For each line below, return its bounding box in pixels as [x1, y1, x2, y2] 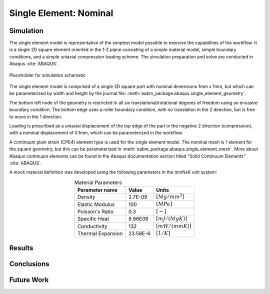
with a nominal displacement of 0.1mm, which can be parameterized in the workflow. [9, 130, 183, 136]
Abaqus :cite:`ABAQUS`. [9, 60, 59, 67]
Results [9, 243, 33, 252]
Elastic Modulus [77, 200, 115, 207]
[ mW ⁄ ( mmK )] [155, 222, 192, 229]
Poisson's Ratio [77, 208, 114, 215]
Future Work [9, 275, 49, 284]
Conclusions [9, 259, 49, 268]
